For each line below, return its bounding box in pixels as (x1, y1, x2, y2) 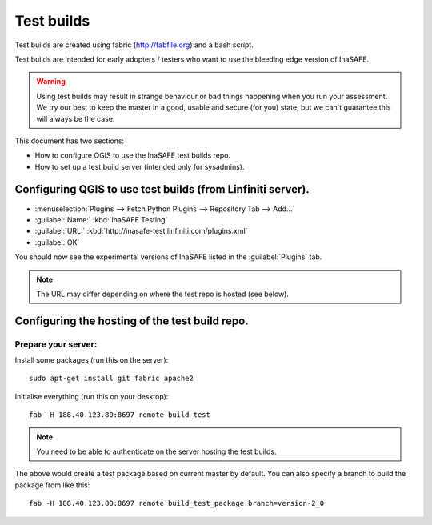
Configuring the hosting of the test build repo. (14, 314, 249, 327)
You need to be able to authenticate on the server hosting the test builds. (36, 447, 277, 456)
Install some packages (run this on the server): (14, 355, 169, 365)
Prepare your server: (14, 339, 98, 350)
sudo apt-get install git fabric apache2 (29, 374, 194, 383)
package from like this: (14, 480, 90, 490)
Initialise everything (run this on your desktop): (14, 391, 169, 401)
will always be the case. (36, 114, 115, 123)
